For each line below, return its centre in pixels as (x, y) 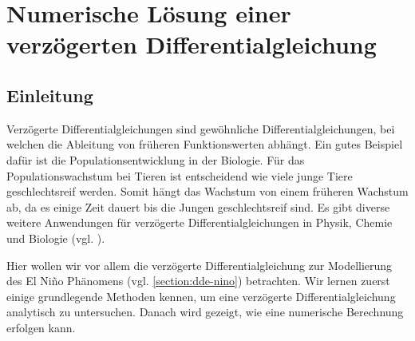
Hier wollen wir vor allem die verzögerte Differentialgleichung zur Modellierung (200, 265)
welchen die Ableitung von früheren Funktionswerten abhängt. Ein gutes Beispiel (205, 144)
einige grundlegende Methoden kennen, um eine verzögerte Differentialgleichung (201, 296)
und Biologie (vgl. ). (56, 238)
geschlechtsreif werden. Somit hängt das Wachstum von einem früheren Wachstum (207, 191)
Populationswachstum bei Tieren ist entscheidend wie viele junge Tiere (180, 175)
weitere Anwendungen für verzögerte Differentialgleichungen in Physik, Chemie (200, 222)
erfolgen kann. (41, 327)
